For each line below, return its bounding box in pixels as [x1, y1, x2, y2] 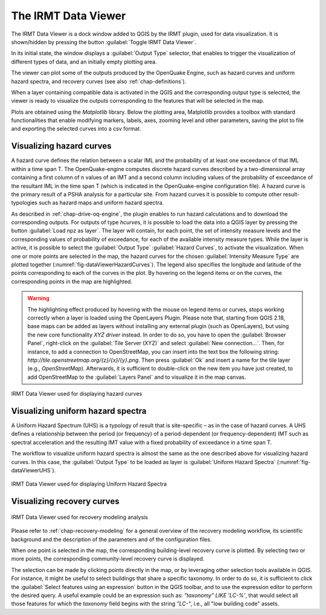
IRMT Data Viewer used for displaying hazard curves [11, 390, 142, 398]
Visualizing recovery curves [11, 496, 120, 507]
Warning [27, 295, 50, 302]
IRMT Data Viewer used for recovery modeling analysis [11, 514, 148, 521]
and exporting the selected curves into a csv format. [11, 125, 142, 132]
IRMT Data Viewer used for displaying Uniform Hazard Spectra [11, 480, 167, 488]
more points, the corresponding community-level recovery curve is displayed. [11, 555, 205, 562]
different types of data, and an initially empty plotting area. [11, 58, 157, 65]
